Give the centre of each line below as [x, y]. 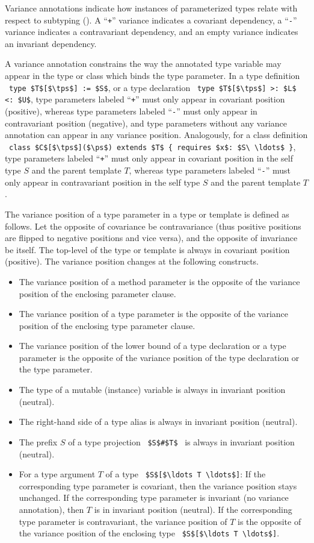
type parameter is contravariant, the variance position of [123, 521]
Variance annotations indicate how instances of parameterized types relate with [151, 8]
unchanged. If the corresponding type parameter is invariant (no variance [154, 497]
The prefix [38, 441]
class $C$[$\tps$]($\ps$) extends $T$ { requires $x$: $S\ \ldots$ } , [152, 146]
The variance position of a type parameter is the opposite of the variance [153, 314]
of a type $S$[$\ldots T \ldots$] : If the [186, 474]
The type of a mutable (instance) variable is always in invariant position [152, 390]
